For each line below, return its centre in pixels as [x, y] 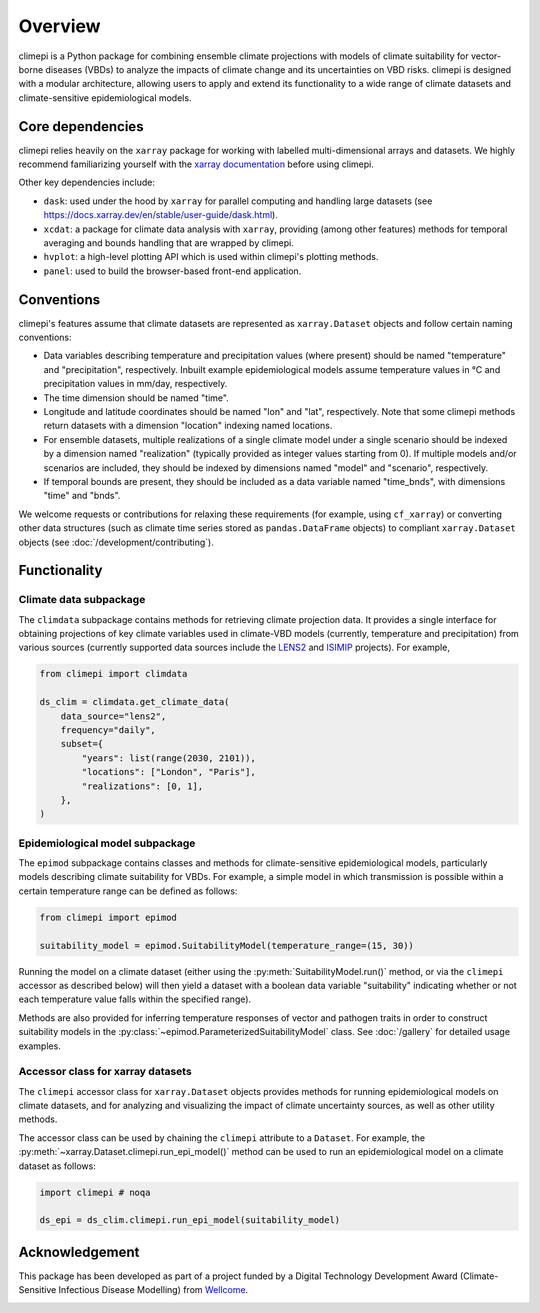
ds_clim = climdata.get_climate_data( [134, 702]
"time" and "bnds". [82, 496]
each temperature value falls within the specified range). [135, 999]
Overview [59, 26]
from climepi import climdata [113, 674]
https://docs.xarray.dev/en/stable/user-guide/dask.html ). [161, 215]
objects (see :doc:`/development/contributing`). [116, 542]
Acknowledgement [79, 1251]
